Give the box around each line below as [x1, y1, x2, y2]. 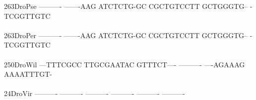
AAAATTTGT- [4, 69, 52, 79]
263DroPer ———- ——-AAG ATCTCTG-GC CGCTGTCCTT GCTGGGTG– [4, 30, 248, 40]
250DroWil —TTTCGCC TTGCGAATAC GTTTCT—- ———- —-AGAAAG [4, 59, 245, 69]
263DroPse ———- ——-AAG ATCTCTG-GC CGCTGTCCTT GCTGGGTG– [4, 1, 248, 11]
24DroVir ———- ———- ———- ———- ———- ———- [4, 88, 186, 99]
